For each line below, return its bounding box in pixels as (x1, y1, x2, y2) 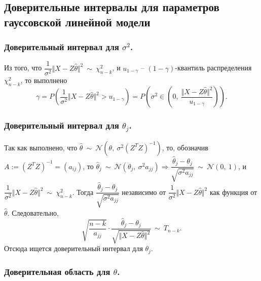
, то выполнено (20, 75, 67, 86)
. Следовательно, (7, 207, 59, 218)
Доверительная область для (4, 265, 110, 277)
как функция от (209, 186, 257, 197)
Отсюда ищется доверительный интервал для (4, 243, 143, 254)
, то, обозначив (162, 142, 208, 152)
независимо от (122, 186, 166, 197)
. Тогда (72, 186, 94, 197)
